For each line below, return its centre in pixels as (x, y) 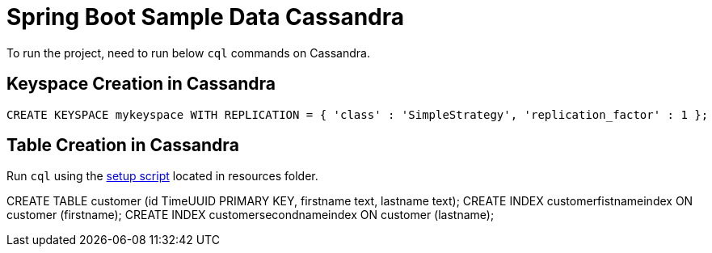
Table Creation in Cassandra (123, 145)
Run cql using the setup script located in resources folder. (162, 176)
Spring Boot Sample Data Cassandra (205, 17)
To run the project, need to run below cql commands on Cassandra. (188, 53)
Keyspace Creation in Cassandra (141, 84)
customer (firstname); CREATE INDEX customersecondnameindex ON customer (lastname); (251, 215)
